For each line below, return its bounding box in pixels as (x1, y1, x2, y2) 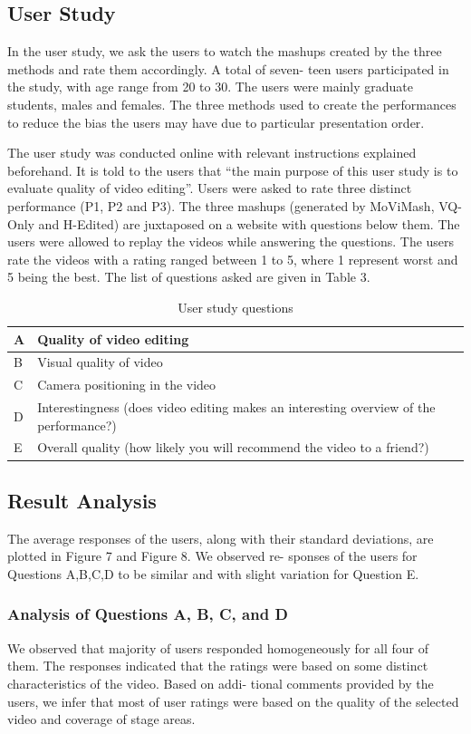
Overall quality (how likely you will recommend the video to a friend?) (37, 438, 429, 457)
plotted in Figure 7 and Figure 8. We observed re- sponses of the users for (7, 546, 418, 565)
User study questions (178, 297, 293, 316)
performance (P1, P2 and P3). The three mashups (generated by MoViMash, (7, 196, 435, 215)
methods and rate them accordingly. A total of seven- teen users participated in (7, 59, 449, 78)
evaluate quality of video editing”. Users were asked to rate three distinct (7, 179, 412, 198)
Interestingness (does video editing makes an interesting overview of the (37, 398, 436, 417)
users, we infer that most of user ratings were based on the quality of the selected (7, 691, 459, 710)
